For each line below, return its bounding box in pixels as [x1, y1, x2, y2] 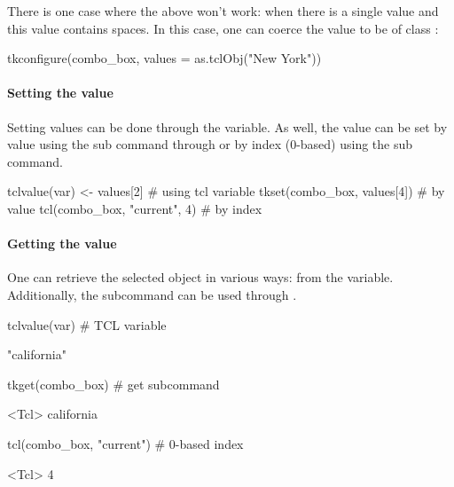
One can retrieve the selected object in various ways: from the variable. [7, 268, 394, 287]
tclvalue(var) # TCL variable [7, 315, 167, 334]
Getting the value [7, 234, 117, 253]
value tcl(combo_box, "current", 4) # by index [7, 199, 262, 217]
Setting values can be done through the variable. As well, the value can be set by [7, 117, 448, 136]
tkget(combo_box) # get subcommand [7, 374, 220, 393]
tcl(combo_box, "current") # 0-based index [7, 434, 244, 452]
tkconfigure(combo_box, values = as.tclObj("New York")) [7, 49, 322, 67]
